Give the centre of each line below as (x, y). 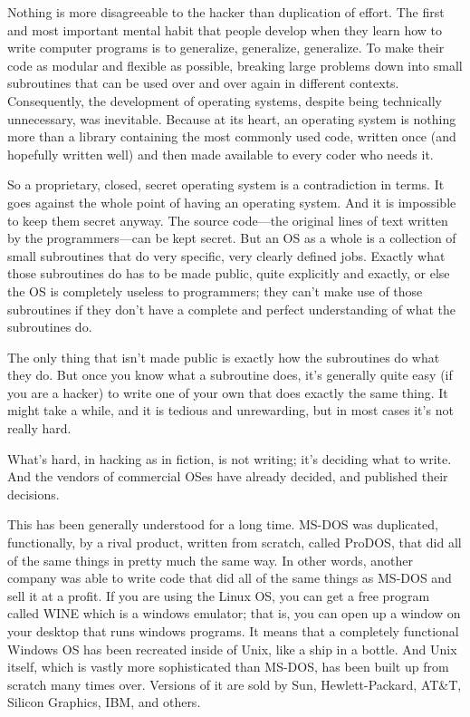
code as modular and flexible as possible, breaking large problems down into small (235, 65)
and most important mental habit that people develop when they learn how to (225, 29)
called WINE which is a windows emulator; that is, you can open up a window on (234, 613)
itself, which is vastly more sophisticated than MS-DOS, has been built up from (228, 667)
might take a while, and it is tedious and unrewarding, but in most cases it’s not (230, 410)
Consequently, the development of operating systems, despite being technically (225, 100)
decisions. (34, 494)
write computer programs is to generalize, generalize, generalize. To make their (226, 48)
